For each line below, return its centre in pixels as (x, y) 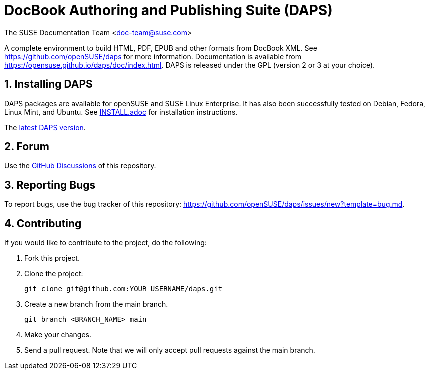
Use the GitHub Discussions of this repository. (80, 166)
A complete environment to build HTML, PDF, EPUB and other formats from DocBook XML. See (161, 48)
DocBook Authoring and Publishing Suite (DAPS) (168, 10)
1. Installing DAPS (48, 84)
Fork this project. (52, 258)
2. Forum (27, 147)
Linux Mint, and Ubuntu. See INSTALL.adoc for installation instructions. (121, 112)
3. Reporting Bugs (50, 185)
